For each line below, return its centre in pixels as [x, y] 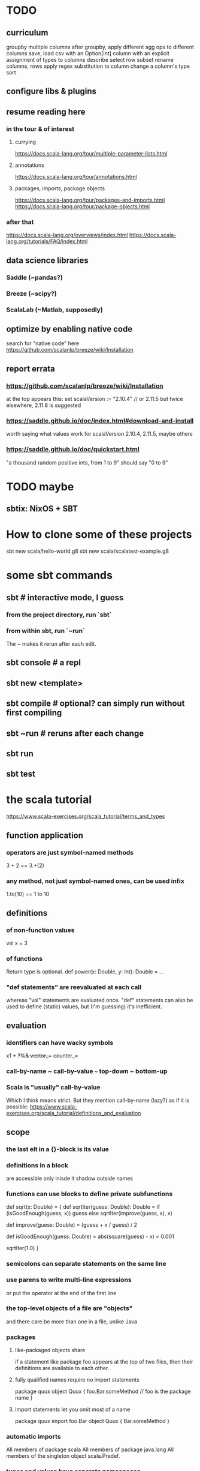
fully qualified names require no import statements [77, 1380]
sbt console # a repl [44, 663]
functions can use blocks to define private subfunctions [90, 1194]
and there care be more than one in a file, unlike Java [72, 1322]
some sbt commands [59, 575]
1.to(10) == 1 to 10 [28, 894]
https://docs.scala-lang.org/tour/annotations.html [76, 177]
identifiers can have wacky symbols [60, 1042]
